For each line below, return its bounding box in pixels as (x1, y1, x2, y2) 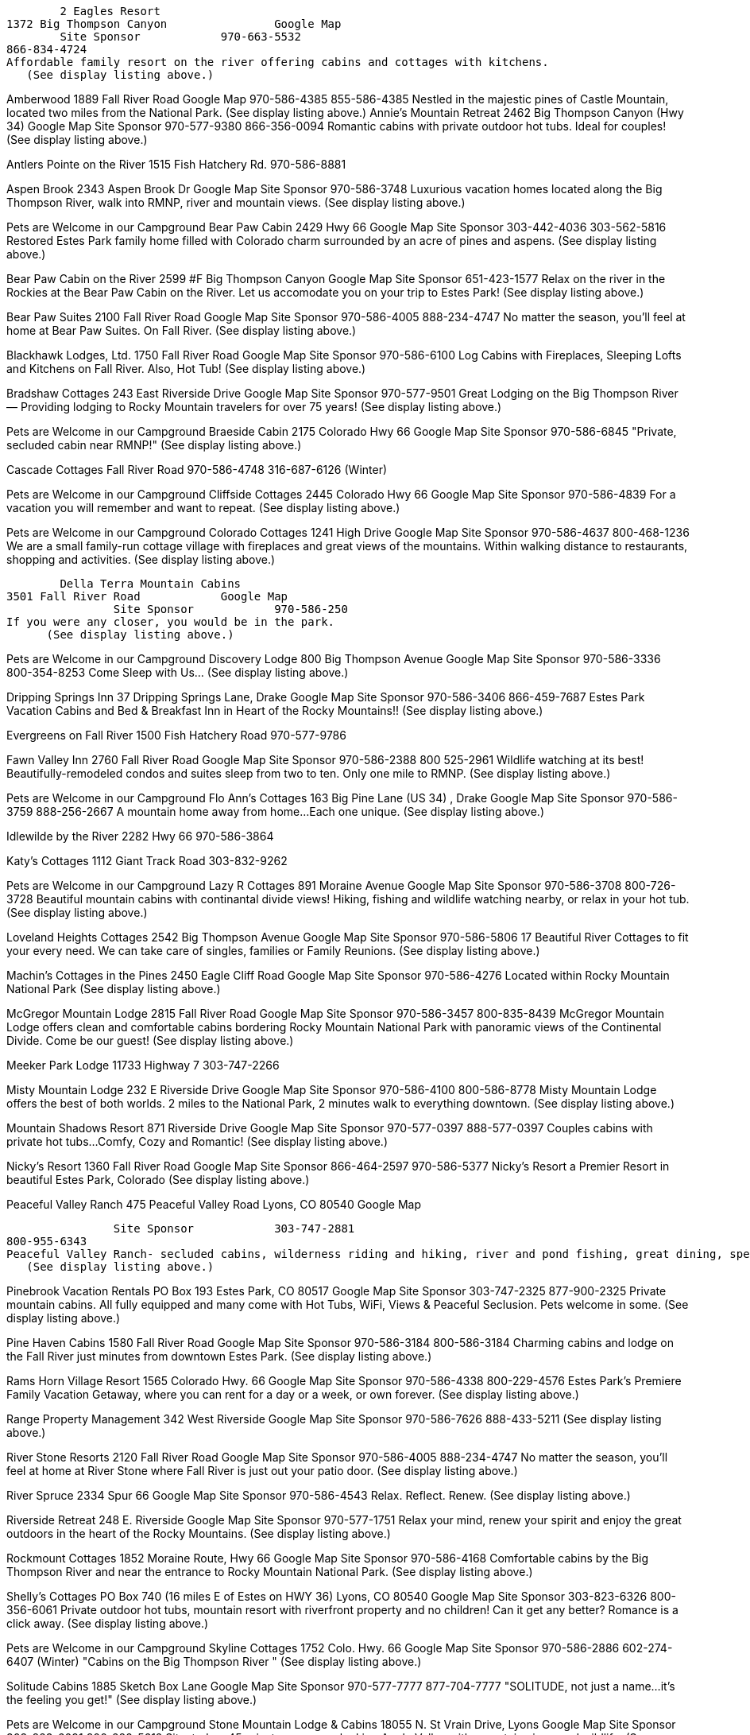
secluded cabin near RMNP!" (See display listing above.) (6, 438, 302, 452)
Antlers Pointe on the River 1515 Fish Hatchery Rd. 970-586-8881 (6, 157, 346, 171)
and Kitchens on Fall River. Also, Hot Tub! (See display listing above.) (6, 362, 366, 375)
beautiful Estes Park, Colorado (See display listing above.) (6, 1173, 310, 1186)
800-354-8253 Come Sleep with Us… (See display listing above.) (6, 666, 349, 679)
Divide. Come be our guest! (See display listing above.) (6, 1034, 294, 1047)
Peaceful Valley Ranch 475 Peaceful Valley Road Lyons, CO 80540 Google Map (6, 1197, 422, 1211)
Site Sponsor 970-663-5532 (60, 30, 301, 43)
